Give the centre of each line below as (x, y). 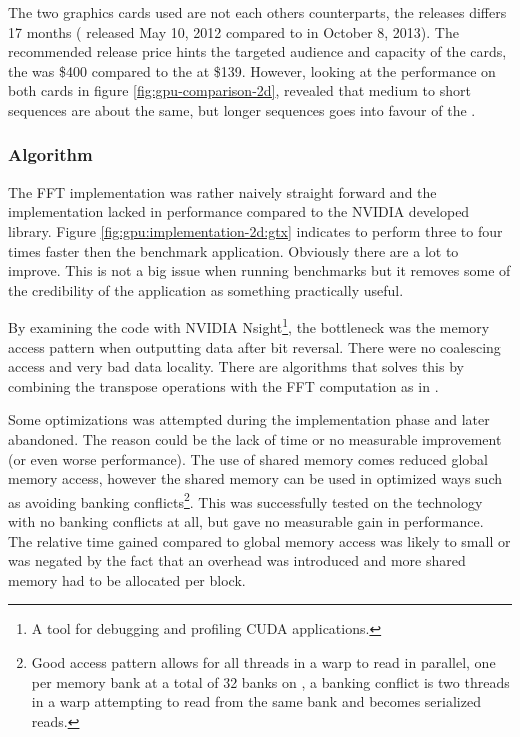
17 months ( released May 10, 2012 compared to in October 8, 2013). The (233, 31)
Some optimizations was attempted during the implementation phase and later (249, 419)
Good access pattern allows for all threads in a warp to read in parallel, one (263, 661)
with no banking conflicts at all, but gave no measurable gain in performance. (246, 521)
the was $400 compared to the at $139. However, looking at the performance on (252, 70)
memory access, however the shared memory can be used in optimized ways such (255, 478)
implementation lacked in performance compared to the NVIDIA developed (239, 211)
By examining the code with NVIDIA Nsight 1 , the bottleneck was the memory (249, 325)
